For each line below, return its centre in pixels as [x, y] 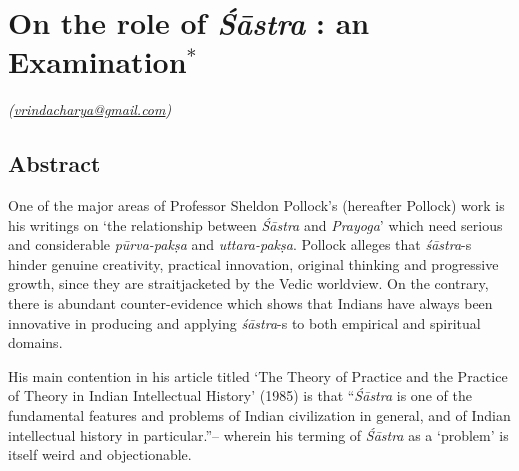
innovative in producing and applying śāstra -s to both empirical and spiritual [244, 322]
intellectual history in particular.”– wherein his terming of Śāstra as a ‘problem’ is [258, 434]
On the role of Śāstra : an [189, 23]
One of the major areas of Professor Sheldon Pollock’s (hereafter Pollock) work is [256, 205]
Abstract [54, 163]
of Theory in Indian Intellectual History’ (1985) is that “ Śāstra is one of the [240, 395]
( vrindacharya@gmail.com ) [90, 109]
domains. [35, 342]
